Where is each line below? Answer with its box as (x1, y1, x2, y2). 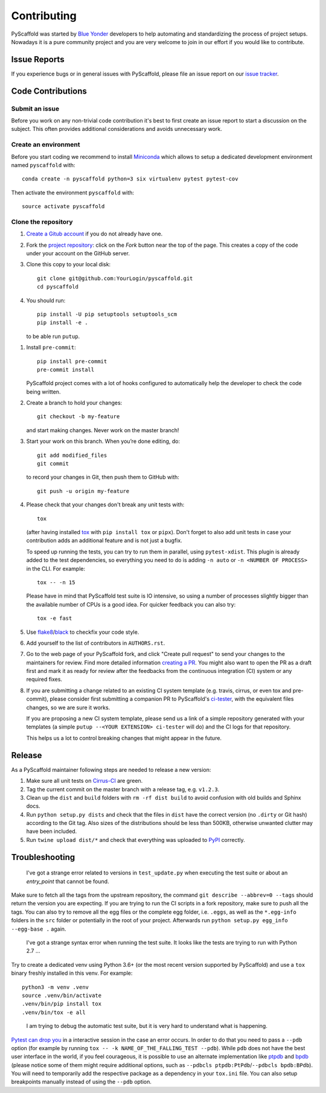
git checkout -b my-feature (37, 413, 120, 420)
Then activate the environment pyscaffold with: (11, 189, 135, 196)
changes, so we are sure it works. (26, 704, 110, 711)
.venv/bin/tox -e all (22, 1009, 86, 1016)
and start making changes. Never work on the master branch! (26, 426, 179, 434)
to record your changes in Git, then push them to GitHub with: (26, 474, 179, 481)
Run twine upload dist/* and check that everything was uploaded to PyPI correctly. (26, 836, 246, 843)
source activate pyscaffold (22, 203, 105, 210)
